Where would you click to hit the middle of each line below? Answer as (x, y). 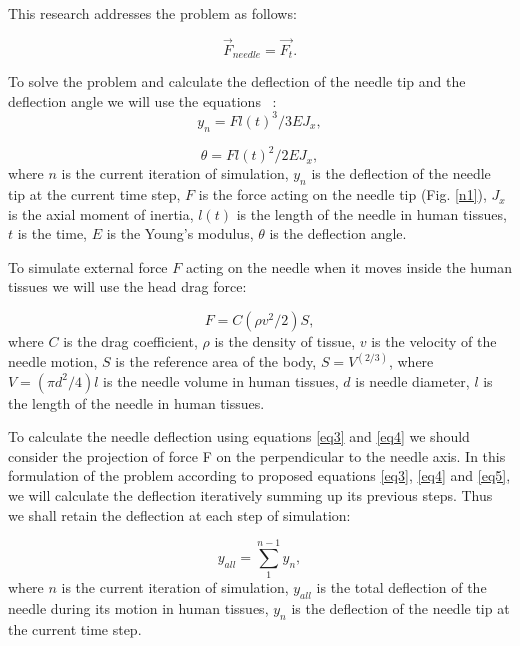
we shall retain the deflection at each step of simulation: (179, 514)
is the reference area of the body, (216, 361)
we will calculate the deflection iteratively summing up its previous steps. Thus (250, 495)
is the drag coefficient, (130, 341)
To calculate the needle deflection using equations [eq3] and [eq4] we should (239, 436)
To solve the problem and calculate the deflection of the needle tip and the (237, 81)
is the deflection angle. (338, 233)
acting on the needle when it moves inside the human (348, 266)
